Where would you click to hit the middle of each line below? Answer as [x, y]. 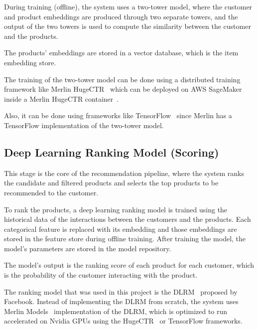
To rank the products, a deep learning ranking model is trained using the [116, 209]
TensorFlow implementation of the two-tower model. [84, 125]
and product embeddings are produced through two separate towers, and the [121, 16]
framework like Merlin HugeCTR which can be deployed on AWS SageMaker [123, 89]
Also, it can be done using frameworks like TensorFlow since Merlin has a [118, 115]
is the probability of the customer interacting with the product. [101, 275]
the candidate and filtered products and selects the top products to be [111, 183]
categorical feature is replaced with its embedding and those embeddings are [121, 229]
